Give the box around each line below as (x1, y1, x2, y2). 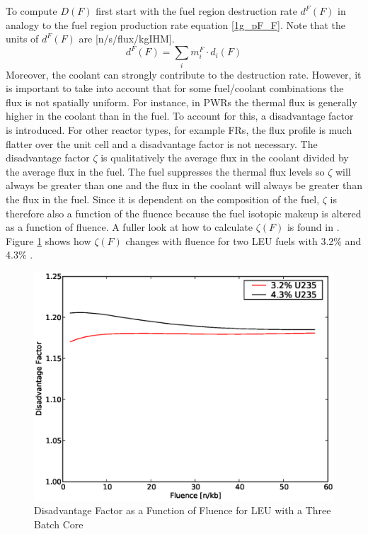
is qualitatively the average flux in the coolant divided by (100, 150, 349, 165)
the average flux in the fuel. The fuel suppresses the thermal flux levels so (6, 164, 325, 178)
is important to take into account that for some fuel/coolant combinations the (6, 81, 344, 96)
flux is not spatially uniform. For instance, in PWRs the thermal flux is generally (6, 94, 357, 109)
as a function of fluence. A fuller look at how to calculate (6, 220, 253, 234)
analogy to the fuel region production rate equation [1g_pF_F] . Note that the (6, 17, 346, 32)
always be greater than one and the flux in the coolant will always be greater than (6, 178, 362, 193)
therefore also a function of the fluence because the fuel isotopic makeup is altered (6, 205, 362, 220)
